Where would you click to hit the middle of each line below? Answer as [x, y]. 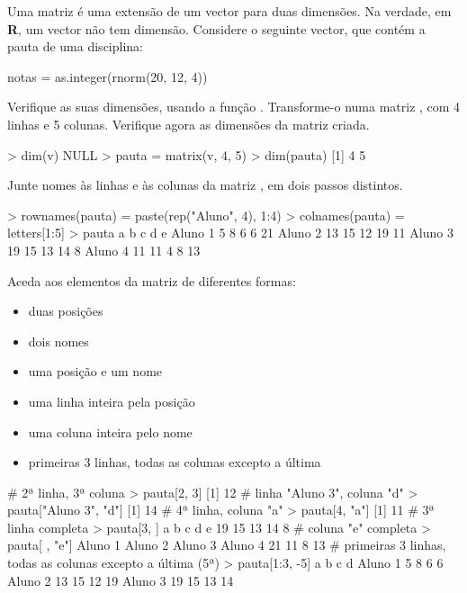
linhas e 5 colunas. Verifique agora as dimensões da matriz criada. [189, 124]
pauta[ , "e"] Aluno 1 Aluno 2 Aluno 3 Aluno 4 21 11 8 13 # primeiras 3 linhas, [227, 545]
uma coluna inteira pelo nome [110, 431]
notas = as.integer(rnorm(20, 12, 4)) [108, 76]
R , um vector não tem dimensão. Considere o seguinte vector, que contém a [216, 28]
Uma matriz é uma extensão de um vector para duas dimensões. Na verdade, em [229, 11]
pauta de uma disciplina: [75, 46]
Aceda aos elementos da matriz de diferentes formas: [152, 280]
